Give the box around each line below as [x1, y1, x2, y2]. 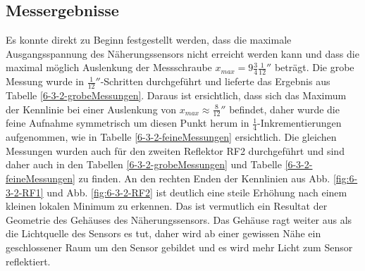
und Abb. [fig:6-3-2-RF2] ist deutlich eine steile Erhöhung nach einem [47, 184, 347, 199]
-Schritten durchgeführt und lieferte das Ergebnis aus [100, 74, 330, 89]
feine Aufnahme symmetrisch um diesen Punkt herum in [6, 115, 249, 130]
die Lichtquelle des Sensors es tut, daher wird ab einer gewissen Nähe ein [6, 226, 321, 241]
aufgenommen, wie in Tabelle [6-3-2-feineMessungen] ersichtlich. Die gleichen [6, 130, 337, 144]
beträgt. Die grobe [274, 60, 354, 75]
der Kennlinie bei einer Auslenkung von [6, 101, 177, 116]
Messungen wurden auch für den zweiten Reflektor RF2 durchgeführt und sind [6, 143, 345, 158]
